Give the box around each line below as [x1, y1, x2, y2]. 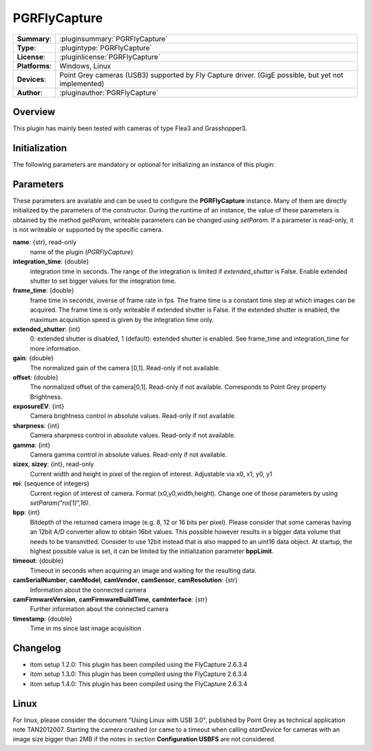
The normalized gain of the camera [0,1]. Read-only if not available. [30, 363, 220, 372]
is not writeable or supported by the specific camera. [12, 226, 163, 234]
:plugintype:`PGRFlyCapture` [59, 43, 152, 52]
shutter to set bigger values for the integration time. [30, 277, 176, 285]
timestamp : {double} [12, 614, 72, 623]
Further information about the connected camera [30, 605, 169, 613]
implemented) [59, 79, 105, 88]
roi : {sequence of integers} [12, 479, 90, 488]
